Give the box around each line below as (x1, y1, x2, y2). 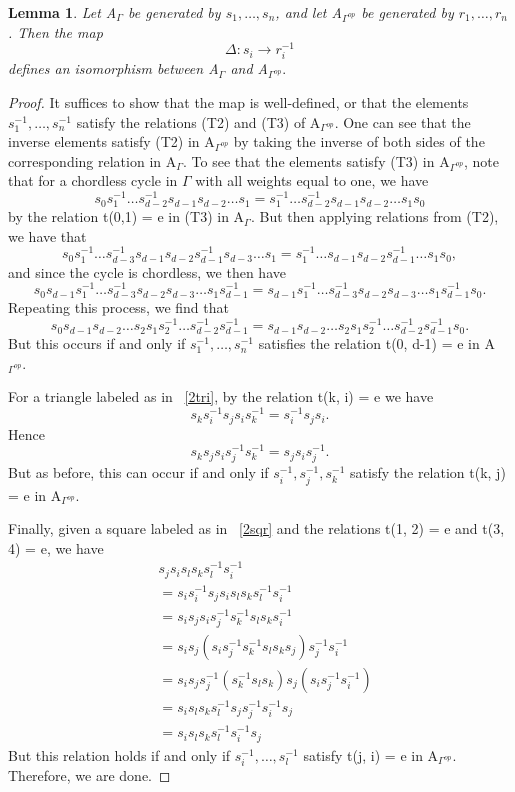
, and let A (275, 2, 342, 22)
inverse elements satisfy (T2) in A (8, 131, 215, 152)
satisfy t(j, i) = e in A (303, 744, 439, 765)
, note (464, 150, 499, 171)
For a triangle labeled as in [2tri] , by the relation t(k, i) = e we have (8, 386, 434, 407)
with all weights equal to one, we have (195, 170, 429, 191)
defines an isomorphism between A (8, 58, 219, 79)
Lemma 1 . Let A (8, 2, 117, 22)
